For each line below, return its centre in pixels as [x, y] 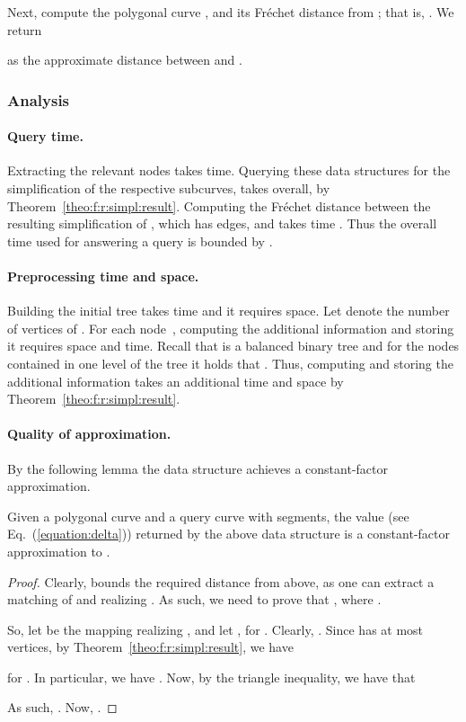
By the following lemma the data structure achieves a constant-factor [198, 468]
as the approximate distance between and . [125, 60]
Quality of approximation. [89, 434]
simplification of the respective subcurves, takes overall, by [169, 188]
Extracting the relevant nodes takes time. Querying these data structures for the [229, 170]
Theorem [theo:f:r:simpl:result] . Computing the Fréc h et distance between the [219, 205]
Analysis [39, 99]
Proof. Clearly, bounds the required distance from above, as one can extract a [221, 581]
